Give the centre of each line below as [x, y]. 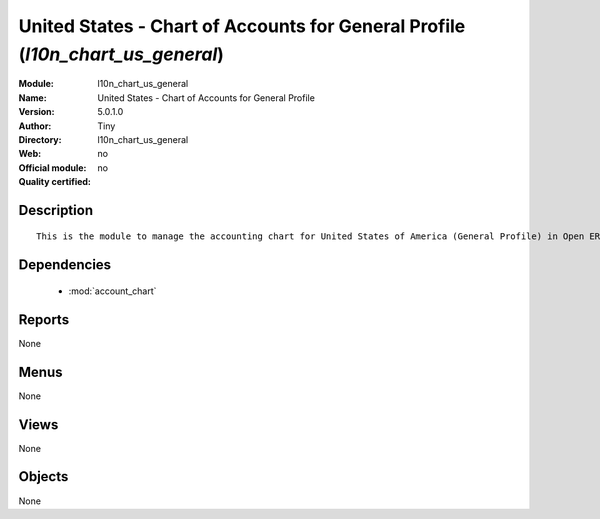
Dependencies [65, 265]
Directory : [40, 139]
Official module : [52, 167]
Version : [36, 112]
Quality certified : [55, 182]
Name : [32, 97]
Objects [43, 476]
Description [56, 210]
